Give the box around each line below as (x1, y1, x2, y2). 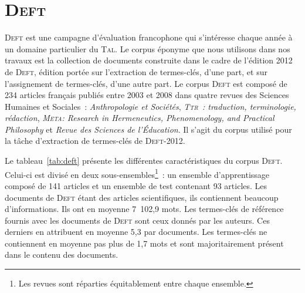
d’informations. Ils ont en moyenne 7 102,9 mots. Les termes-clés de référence (5, 203, 284, 215)
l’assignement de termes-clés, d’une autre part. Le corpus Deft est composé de (5, 77, 287, 89)
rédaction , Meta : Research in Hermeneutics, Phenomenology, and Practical (5, 112, 274, 124)
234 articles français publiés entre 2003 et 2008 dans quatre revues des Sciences (5, 89, 289, 101)
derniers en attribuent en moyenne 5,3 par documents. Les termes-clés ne (5, 225, 267, 238)
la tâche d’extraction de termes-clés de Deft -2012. (5, 134, 185, 147)
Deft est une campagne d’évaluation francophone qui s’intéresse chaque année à (5, 31, 293, 43)
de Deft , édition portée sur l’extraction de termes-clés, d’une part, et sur (5, 65, 267, 78)
